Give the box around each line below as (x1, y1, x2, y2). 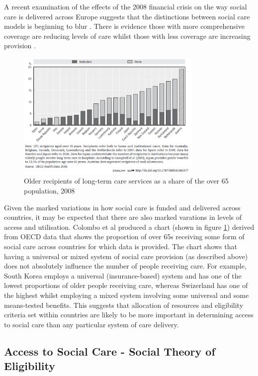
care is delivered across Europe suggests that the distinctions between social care (4, 11, 250, 21)
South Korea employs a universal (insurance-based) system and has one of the (4, 270, 242, 281)
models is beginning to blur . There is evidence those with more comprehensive (4, 21, 245, 31)
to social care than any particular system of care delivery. (4, 319, 179, 329)
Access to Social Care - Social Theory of (4, 343, 215, 359)
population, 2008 (24, 186, 75, 195)
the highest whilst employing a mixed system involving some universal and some (4, 289, 249, 300)
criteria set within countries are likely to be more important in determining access (4, 309, 254, 320)
